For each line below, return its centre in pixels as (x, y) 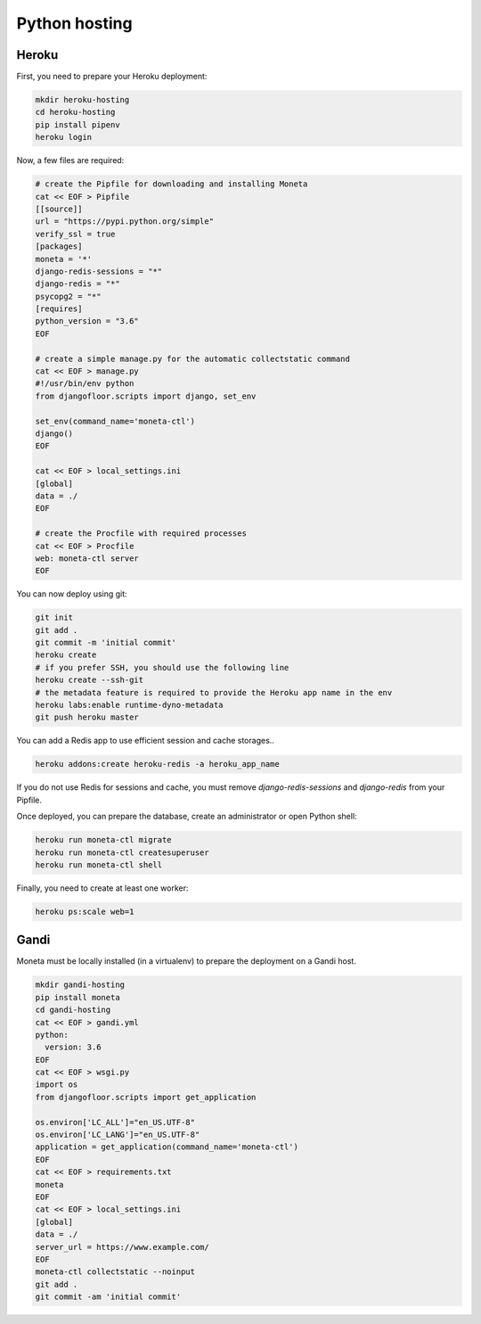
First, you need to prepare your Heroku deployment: (112, 77)
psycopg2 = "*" (68, 296)
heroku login (64, 137)
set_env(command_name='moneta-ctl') (115, 421)
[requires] (59, 309)
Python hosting (74, 23)
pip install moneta (77, 997)
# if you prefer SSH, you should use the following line (162, 667)
